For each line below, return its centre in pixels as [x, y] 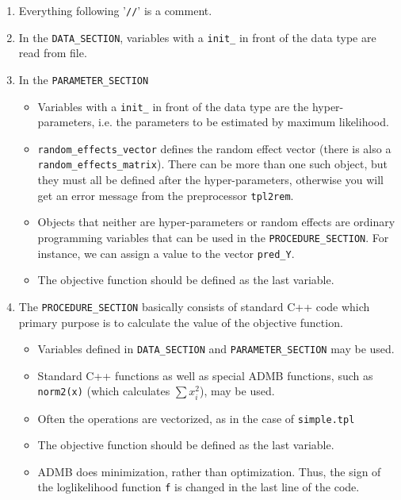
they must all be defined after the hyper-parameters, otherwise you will [210, 180]
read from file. [53, 53]
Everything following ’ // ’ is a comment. [115, 10]
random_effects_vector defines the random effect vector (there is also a [214, 148]
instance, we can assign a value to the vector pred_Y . [166, 253]
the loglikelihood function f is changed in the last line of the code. [199, 487]
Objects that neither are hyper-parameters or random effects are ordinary [216, 222]
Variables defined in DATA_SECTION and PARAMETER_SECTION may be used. [216, 349]
